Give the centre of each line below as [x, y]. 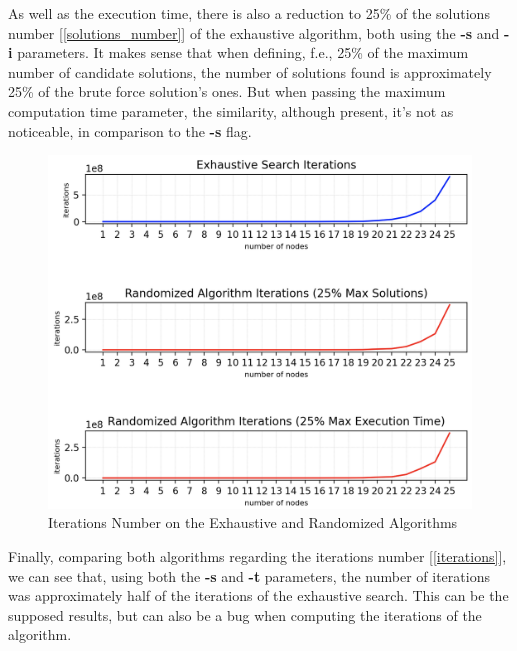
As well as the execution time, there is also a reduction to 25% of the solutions [249, 13]
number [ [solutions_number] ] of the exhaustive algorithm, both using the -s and [254, 32]
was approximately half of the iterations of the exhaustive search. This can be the [258, 595]
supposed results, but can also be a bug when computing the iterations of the [245, 614]
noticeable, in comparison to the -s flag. [130, 130]
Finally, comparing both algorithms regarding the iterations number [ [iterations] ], [257, 555]
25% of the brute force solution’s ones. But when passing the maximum [227, 91]
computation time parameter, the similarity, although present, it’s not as [231, 110]
